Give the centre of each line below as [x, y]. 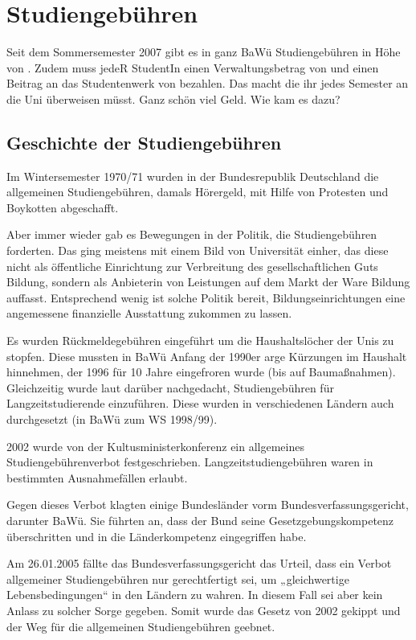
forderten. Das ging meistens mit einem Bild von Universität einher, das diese [198, 250]
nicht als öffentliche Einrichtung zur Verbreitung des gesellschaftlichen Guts [192, 266]
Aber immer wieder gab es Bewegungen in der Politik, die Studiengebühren [192, 234]
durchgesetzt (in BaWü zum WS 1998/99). [112, 419]
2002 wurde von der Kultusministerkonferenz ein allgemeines [155, 446]
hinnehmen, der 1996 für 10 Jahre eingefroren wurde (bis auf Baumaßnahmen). [201, 372]
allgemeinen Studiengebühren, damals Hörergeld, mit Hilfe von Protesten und [198, 192]
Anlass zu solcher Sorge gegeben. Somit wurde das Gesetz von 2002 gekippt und [204, 610]
